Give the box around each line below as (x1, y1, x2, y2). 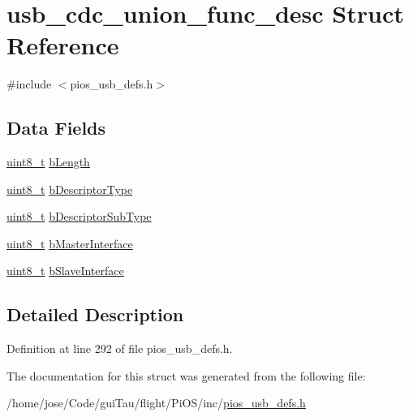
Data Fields (6, 115, 106, 140)
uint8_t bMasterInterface (6, 234, 133, 251)
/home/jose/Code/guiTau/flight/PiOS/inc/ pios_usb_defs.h (6, 394, 306, 411)
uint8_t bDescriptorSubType (6, 208, 152, 225)
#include (6, 75, 52, 92)
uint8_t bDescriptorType (6, 180, 133, 197)
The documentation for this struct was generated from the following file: (6, 367, 366, 384)
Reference (6, 28, 119, 62)
